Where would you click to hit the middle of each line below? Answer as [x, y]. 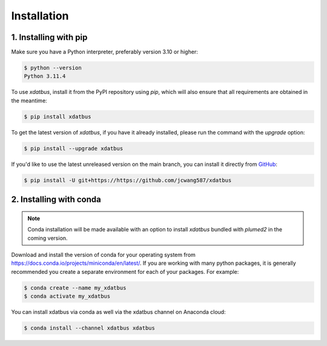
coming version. [48, 238]
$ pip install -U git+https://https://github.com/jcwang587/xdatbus [128, 180]
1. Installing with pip [49, 37]
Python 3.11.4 [45, 76]
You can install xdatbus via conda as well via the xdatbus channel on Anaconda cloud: [119, 312]
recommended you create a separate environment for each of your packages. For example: [125, 271]
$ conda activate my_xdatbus [67, 296]
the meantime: [29, 101]
